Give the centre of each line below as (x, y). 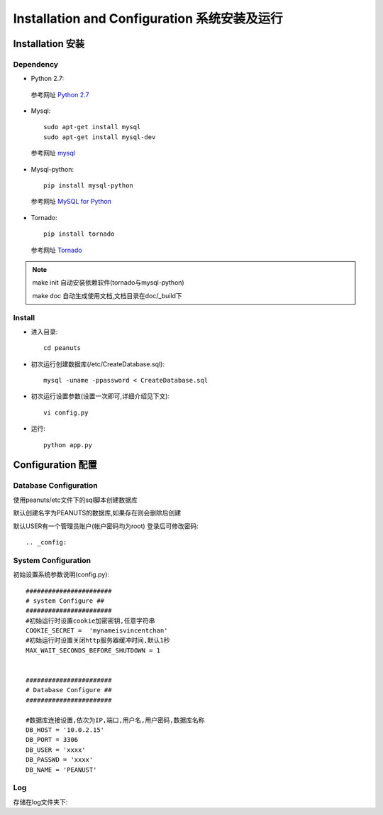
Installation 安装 (49, 44)
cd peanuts (62, 348)
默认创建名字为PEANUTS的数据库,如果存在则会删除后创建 (97, 513)
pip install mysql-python (89, 186)
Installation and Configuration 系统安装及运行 (148, 18)
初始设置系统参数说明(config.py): (61, 574)
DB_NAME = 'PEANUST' (61, 770)
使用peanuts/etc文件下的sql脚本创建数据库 (76, 500)
